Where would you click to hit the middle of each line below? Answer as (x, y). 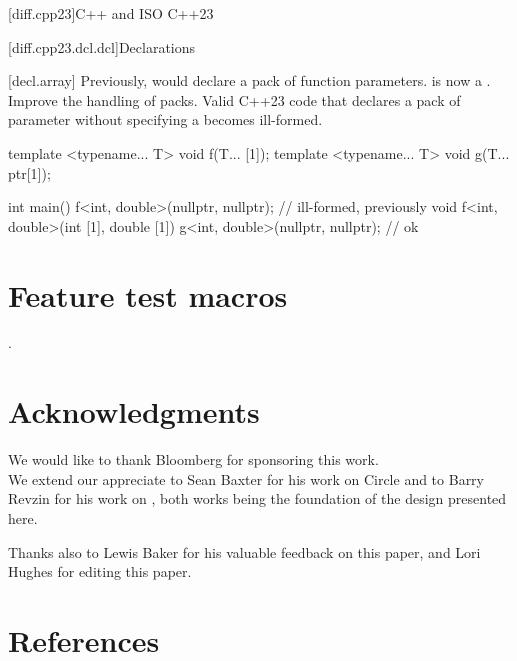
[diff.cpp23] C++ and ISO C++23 (111, 13)
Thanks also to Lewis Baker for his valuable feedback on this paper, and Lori (244, 551)
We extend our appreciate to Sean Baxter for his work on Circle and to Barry (246, 478)
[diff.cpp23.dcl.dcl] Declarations (102, 46)
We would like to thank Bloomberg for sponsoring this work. (193, 459)
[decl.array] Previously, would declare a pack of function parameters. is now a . (249, 80)
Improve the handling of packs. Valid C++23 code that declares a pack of (234, 99)
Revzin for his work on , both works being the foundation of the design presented (257, 498)
